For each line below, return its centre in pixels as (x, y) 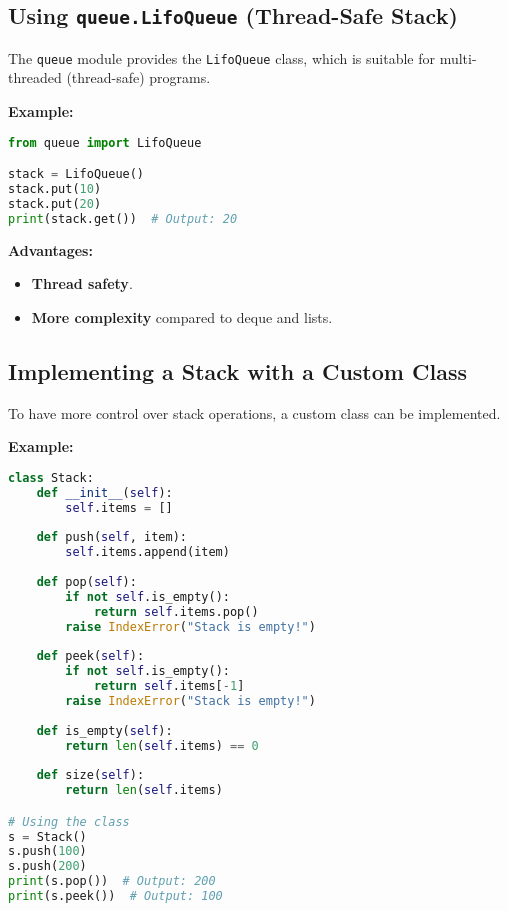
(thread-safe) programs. (138, 77)
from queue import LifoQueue (105, 142)
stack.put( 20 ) (55, 203)
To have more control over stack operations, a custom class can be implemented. (254, 412)
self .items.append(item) (147, 552)
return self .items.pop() (176, 611)
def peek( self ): (90, 656)
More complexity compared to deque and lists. (182, 316)
